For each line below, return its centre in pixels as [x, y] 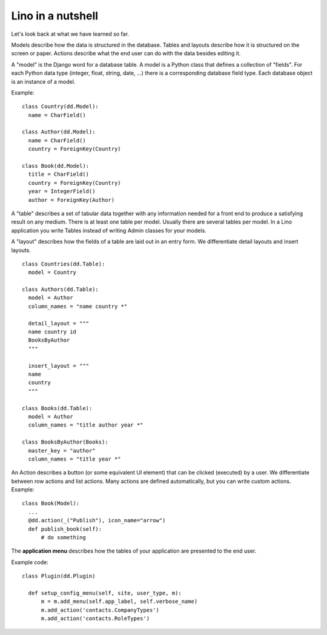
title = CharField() [59, 175]
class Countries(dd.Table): [64, 264]
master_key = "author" [62, 450]
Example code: [30, 562]
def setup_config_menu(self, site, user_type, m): [105, 593]
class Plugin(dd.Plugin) [59, 576]
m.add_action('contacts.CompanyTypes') [100, 610]
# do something [63, 537]
